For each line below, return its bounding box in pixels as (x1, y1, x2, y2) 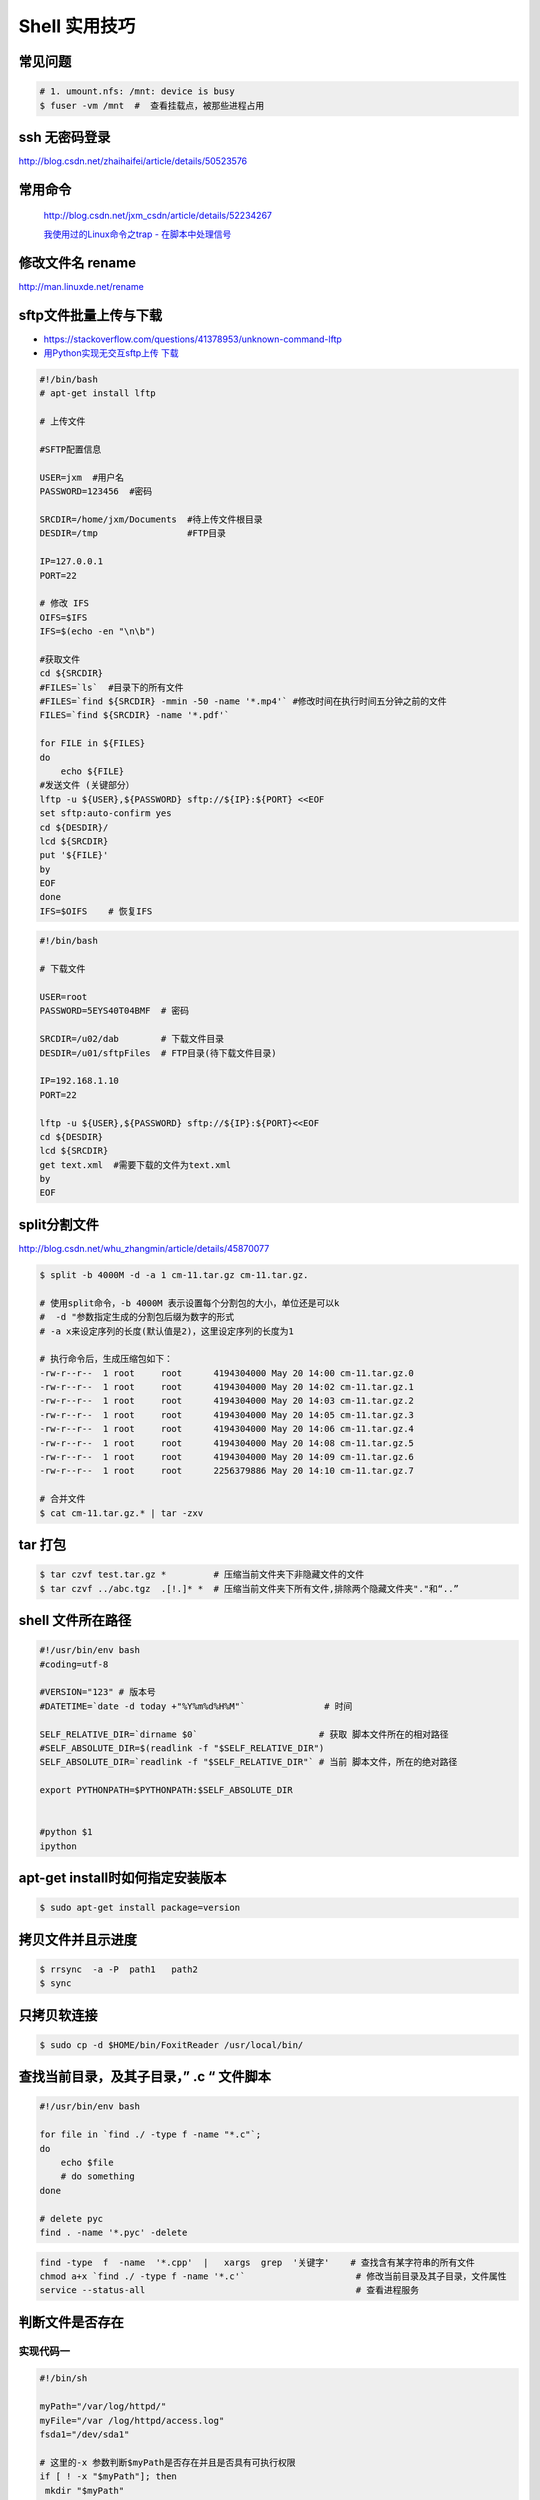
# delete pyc (39, 2213, 104, 2224)
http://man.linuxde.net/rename (18, 280, 144, 292)
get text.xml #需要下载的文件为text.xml (39, 1159, 232, 1170)
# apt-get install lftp (39, 388, 157, 399)
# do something (60, 2171, 135, 2182)
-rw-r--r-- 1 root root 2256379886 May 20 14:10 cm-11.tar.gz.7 (39, 1465, 415, 1477)
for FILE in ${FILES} (39, 738, 146, 749)
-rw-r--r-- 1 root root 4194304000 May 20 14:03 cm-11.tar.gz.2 (39, 1395, 415, 1407)
